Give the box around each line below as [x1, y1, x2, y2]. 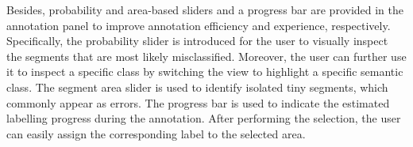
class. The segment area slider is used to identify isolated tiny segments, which [6, 78, 388, 95]
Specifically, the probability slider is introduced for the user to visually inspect [6, 32, 388, 49]
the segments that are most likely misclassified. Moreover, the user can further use [6, 47, 407, 64]
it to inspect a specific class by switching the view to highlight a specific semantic [6, 63, 403, 80]
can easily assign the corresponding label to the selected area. [6, 125, 306, 141]
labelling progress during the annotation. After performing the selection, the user [6, 110, 401, 126]
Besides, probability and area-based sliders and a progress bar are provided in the [6, 2, 404, 17]
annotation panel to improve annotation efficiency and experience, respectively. [6, 17, 391, 33]
